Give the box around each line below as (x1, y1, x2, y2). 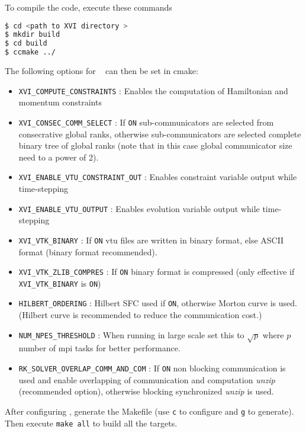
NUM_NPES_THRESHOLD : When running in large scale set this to (18, 328, 244, 341)
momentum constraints (18, 96, 102, 108)
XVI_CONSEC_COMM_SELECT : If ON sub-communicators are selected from (18, 116, 274, 128)
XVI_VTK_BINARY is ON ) (18, 277, 101, 289)
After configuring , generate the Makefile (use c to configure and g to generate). (5, 405, 294, 417)
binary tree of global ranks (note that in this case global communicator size (18, 139, 292, 152)
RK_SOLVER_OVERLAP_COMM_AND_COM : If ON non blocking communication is (18, 362, 286, 374)
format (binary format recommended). (18, 245, 157, 258)
